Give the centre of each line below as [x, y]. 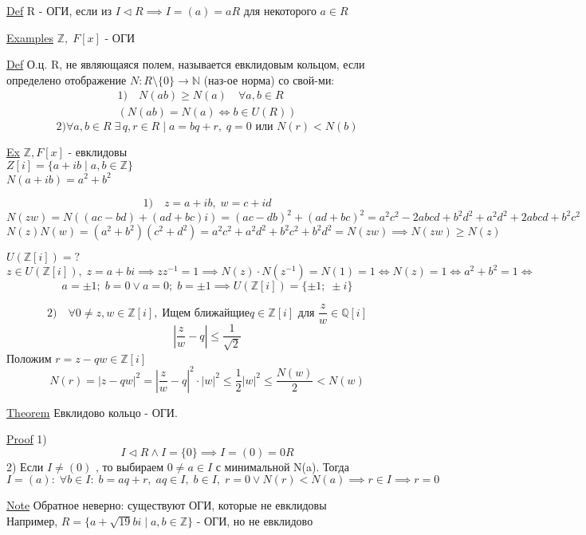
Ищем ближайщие [206, 313]
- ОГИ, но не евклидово [255, 521]
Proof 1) [27, 439]
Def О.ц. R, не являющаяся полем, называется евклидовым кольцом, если [186, 64]
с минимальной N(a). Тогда [282, 466]
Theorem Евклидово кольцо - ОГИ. [92, 412]
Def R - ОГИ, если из [59, 10]
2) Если [25, 466]
